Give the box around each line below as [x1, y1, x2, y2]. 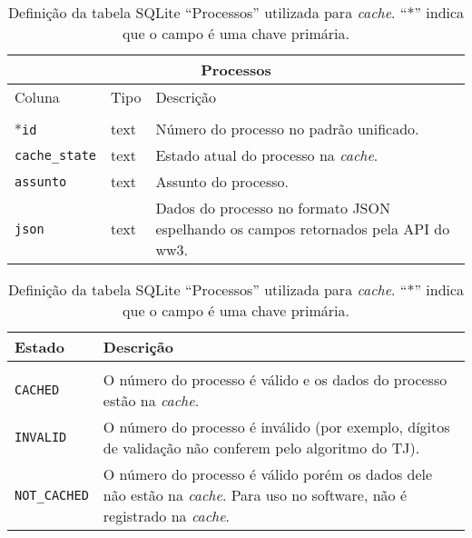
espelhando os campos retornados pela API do [155, 218, 450, 239]
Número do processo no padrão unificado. [155, 118, 419, 139]
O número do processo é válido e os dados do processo [103, 369, 447, 390]
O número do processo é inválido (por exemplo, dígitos [103, 416, 450, 437]
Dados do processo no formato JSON [155, 197, 390, 218]
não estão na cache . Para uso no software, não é [103, 484, 408, 505]
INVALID [15, 430, 67, 444]
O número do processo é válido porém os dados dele [103, 463, 433, 484]
